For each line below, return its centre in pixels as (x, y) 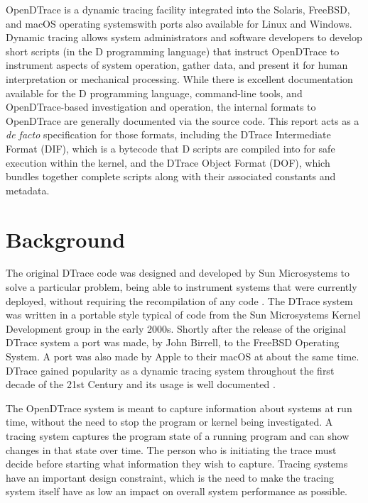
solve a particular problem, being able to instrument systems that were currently (182, 287)
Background (66, 239)
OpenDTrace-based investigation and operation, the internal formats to (161, 107)
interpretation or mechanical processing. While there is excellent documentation (179, 78)
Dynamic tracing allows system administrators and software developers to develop (184, 37)
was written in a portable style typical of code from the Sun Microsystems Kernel (183, 315)
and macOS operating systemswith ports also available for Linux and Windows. (179, 23)
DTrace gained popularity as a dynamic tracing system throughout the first (170, 370)
